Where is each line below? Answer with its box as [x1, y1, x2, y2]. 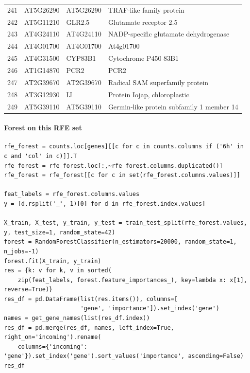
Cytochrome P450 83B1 [108, 53, 179, 63]
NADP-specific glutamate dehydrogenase [108, 29, 230, 39]
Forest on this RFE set [4, 123, 82, 133]
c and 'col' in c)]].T [4, 152, 77, 160]
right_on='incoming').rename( [4, 334, 101, 341]
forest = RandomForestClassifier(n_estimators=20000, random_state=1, [4, 238, 237, 246]
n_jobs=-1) [4, 248, 39, 255]
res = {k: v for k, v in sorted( [4, 267, 112, 274]
